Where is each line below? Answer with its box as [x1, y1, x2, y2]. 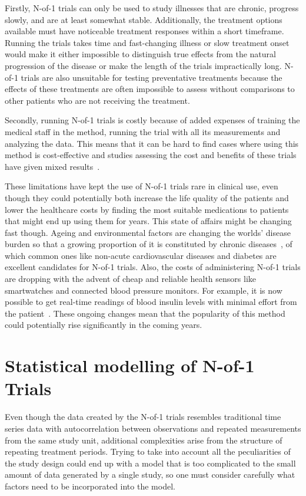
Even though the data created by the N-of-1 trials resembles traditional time [5, 410, 281, 423]
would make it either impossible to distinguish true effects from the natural [5, 48, 276, 60]
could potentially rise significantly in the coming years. [5, 318, 202, 331]
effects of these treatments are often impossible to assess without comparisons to [5, 83, 295, 95]
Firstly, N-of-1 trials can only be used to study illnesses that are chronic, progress [5, 2, 299, 14]
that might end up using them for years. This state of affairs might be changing [5, 215, 292, 227]
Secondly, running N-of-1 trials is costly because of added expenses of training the [5, 114, 300, 126]
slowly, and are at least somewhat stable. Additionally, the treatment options [5, 13, 282, 25]
